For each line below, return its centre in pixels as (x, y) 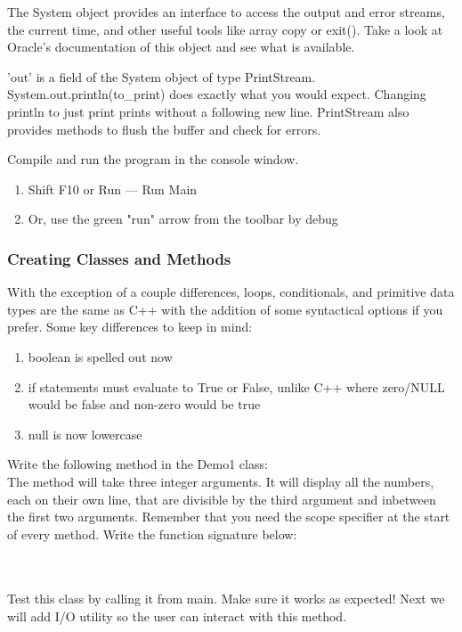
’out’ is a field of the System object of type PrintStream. (162, 76)
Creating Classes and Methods (119, 258)
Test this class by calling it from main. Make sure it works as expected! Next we (226, 599)
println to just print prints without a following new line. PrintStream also (208, 111)
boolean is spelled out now (100, 356)
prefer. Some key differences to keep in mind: (130, 327)
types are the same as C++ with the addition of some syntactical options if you (225, 309)
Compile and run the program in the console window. (153, 159)
